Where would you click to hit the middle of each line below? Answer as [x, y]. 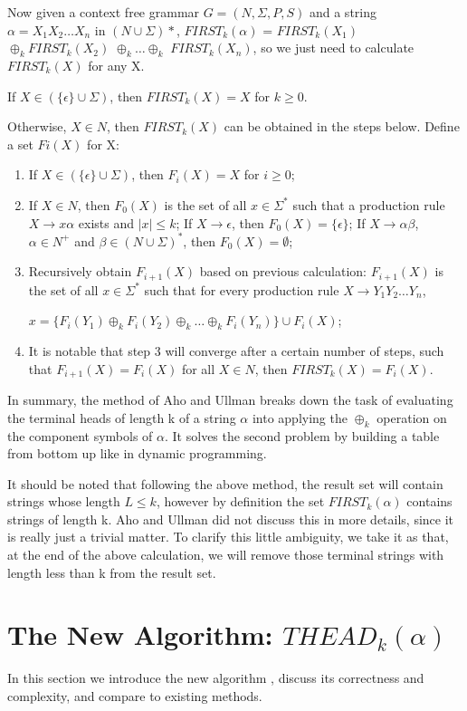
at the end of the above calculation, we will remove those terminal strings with [226, 555]
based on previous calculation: [283, 271]
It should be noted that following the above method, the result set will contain [225, 483]
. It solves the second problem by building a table [302, 435]
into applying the [300, 417]
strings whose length [64, 501]
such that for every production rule [242, 289]
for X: [103, 144]
